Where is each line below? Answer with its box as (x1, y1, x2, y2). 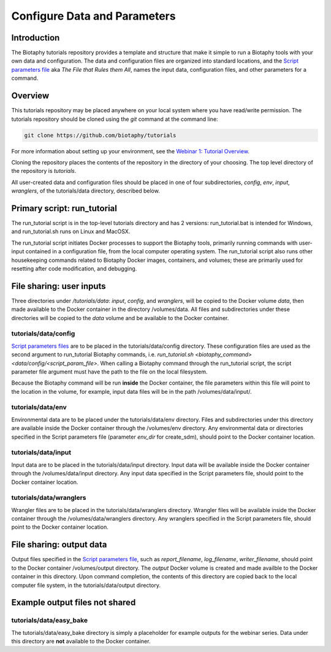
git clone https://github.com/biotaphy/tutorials (24, 132, 177, 139)
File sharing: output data (11, 540, 107, 550)
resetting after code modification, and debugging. (11, 264, 137, 272)
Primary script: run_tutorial (11, 203, 118, 213)
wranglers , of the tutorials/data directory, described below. (11, 187, 161, 194)
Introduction (11, 33, 60, 43)
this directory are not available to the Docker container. (11, 638, 151, 645)
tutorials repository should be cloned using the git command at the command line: (11, 115, 218, 123)
